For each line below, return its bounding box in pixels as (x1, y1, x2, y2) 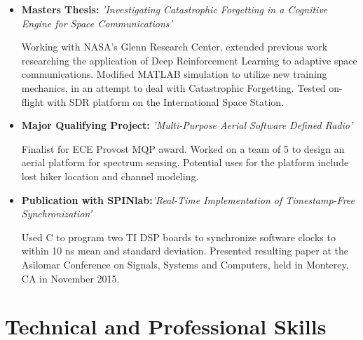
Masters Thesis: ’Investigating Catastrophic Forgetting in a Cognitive (21, 2, 328, 16)
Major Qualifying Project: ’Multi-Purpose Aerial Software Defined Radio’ (21, 118, 353, 132)
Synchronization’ (21, 206, 93, 221)
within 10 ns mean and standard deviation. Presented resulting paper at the (21, 243, 348, 258)
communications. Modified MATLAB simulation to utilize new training (21, 67, 327, 81)
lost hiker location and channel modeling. (21, 168, 199, 183)
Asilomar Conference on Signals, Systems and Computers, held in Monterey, (21, 257, 349, 271)
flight (21, 94, 44, 109)
